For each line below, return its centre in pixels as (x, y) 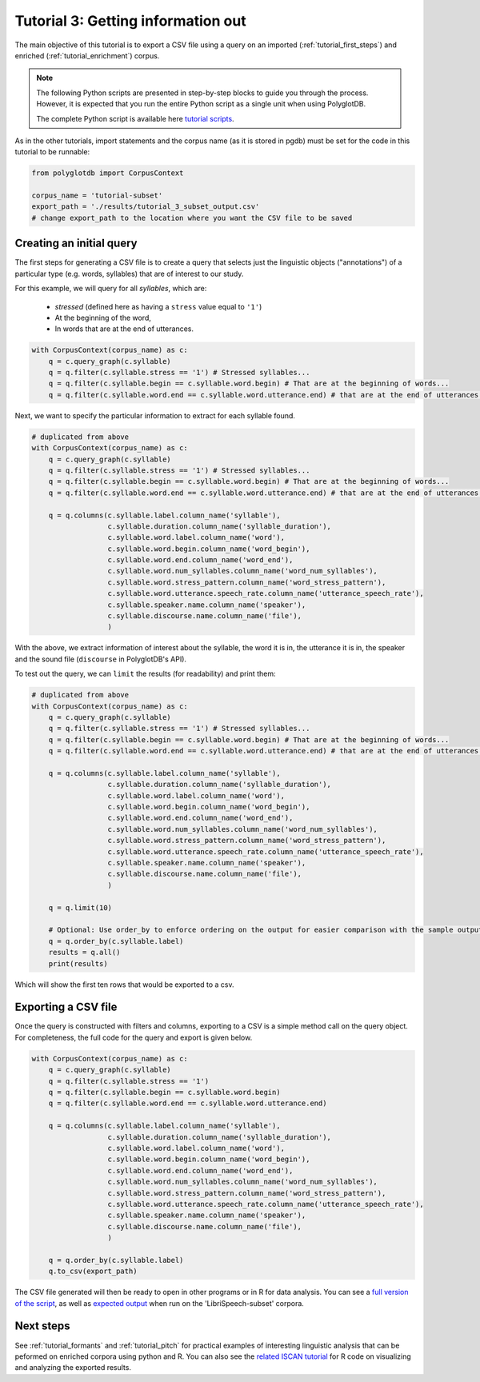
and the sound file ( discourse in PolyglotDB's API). (101, 659)
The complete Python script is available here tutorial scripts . (136, 118)
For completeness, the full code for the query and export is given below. (134, 1037)
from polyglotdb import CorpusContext (108, 173)
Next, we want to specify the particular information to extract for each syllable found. (155, 415)
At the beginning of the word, (103, 318)
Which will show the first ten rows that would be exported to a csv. (124, 985)
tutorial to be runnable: (52, 152)
